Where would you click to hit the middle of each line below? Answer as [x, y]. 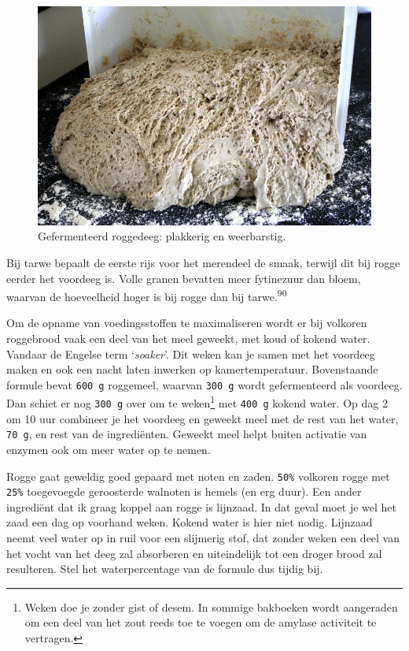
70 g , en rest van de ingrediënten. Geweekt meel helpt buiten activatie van [187, 434]
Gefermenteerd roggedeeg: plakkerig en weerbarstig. [162, 236]
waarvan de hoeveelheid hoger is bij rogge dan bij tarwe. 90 [147, 295]
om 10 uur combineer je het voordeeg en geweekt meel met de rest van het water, [203, 418]
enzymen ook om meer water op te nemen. [109, 449]
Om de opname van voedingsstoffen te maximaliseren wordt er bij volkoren [187, 323]
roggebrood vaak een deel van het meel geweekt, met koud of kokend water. [188, 338]
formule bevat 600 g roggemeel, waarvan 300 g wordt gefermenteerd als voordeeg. [204, 384]
